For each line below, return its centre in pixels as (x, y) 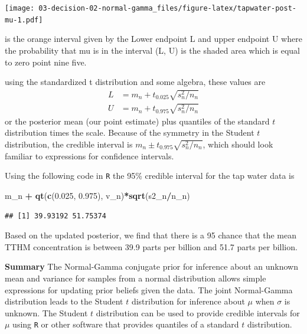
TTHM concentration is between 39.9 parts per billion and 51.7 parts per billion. (151, 246)
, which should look (238, 144)
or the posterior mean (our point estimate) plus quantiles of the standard (137, 121)
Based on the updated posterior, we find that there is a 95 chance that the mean (151, 235)
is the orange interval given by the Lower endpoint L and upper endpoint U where (153, 39)
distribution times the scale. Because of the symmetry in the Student (130, 132)
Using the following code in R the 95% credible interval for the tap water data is (150, 176)
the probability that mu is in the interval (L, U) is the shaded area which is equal (152, 50)
